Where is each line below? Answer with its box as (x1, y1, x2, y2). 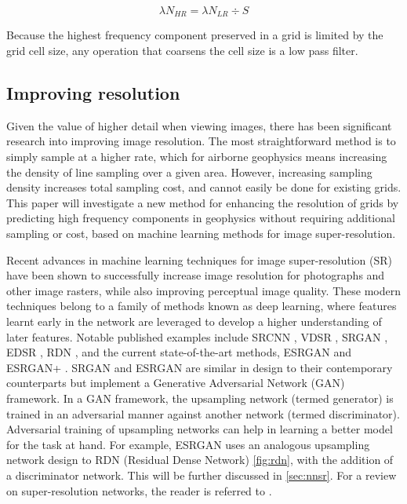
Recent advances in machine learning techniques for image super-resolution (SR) (6, 251, 392, 268)
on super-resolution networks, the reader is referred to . (6, 482, 272, 499)
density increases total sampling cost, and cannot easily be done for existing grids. (6, 179, 402, 195)
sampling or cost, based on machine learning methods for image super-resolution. (6, 225, 396, 241)
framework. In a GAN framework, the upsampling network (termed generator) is (6, 389, 394, 406)
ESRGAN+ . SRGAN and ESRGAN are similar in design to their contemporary (6, 359, 393, 375)
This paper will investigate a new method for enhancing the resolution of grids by (6, 194, 399, 210)
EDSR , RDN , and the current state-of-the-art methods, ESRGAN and (6, 344, 352, 360)
